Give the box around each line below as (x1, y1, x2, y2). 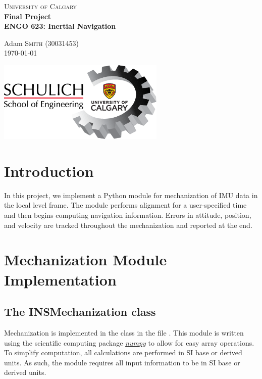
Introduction (4, 160, 94, 181)
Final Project (4, 11, 51, 21)
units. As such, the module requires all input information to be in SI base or (4, 357, 240, 367)
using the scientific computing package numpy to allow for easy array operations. (4, 337, 254, 348)
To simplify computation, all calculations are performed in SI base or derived (4, 347, 242, 358)
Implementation (4, 269, 117, 290)
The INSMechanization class (4, 304, 156, 319)
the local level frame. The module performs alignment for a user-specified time (4, 200, 247, 210)
